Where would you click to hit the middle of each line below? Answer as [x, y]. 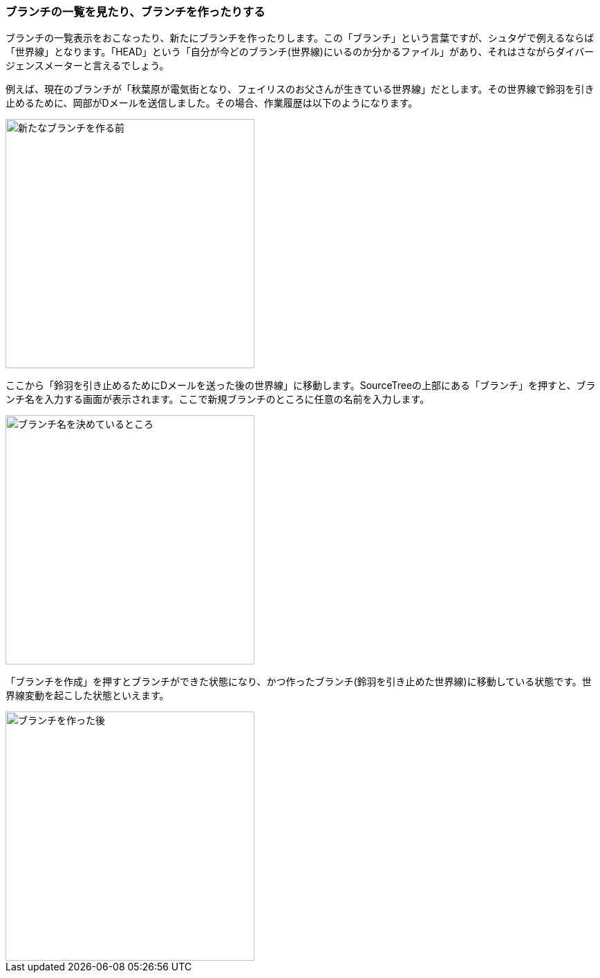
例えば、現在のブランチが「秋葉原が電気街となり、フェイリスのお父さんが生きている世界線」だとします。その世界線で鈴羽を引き [300, 89]
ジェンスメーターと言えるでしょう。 [87, 66]
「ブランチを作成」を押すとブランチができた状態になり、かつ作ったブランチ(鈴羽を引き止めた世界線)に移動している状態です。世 [299, 682]
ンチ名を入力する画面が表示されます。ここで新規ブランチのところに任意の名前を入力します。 [218, 399]
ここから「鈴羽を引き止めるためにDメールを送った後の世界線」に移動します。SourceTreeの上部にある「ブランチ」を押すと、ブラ [301, 386]
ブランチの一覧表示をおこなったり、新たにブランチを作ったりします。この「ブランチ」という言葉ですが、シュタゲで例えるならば [300, 38]
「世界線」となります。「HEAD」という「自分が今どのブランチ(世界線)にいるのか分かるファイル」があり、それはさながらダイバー [300, 52]
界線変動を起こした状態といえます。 [87, 696]
